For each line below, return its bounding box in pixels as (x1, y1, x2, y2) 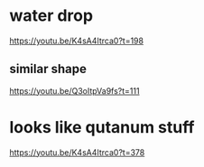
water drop (9, 5, 93, 26)
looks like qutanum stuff (9, 116, 195, 137)
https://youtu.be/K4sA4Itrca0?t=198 (9, 35, 144, 46)
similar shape (9, 61, 88, 77)
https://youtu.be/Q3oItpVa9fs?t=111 (9, 85, 140, 96)
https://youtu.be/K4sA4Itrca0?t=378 (9, 146, 145, 158)
